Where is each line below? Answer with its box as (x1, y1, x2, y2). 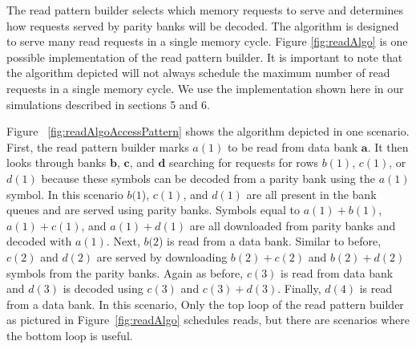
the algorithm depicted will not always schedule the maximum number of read (6, 64, 390, 81)
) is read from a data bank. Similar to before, (158, 233, 382, 250)
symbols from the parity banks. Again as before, (6, 264, 244, 281)
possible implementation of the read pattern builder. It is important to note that (6, 48, 403, 65)
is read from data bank (281, 264, 394, 281)
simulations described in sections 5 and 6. (6, 95, 210, 112)
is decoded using (63, 280, 143, 297)
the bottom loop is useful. (6, 327, 133, 343)
